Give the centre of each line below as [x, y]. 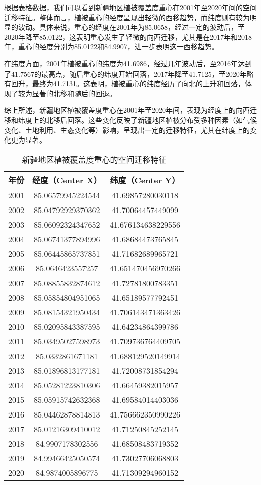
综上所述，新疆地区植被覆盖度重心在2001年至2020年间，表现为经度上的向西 [127, 110]
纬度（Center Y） [145, 180]
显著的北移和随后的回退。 [74, 93]
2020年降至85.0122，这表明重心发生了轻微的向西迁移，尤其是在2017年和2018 [128, 37]
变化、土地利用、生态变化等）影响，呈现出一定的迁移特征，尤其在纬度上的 [127, 130]
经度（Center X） [67, 180]
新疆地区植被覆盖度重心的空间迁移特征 [94, 159]
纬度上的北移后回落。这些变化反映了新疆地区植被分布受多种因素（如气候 [137, 120]
